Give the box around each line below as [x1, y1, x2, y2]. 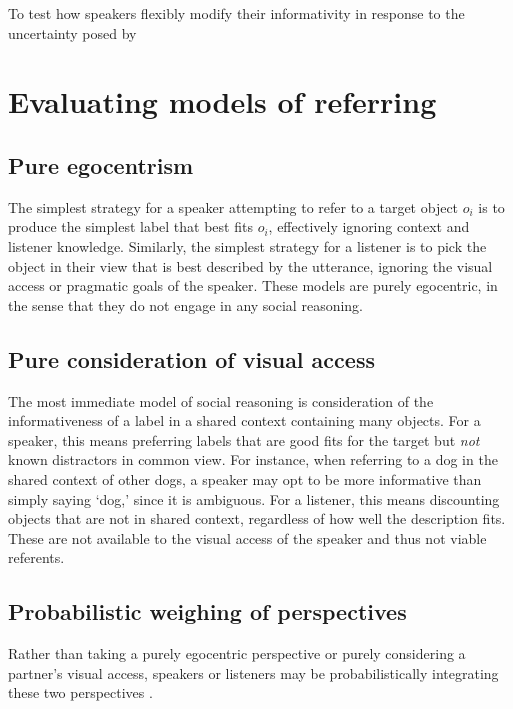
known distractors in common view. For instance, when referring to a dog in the [8, 449, 498, 470]
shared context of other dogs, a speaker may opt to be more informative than [8, 468, 482, 489]
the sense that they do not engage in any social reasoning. [8, 294, 363, 315]
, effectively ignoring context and [268, 216, 470, 237]
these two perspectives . [8, 682, 153, 703]
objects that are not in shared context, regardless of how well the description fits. [8, 508, 506, 529]
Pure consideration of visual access [8, 343, 375, 374]
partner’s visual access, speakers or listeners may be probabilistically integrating [8, 662, 499, 683]
